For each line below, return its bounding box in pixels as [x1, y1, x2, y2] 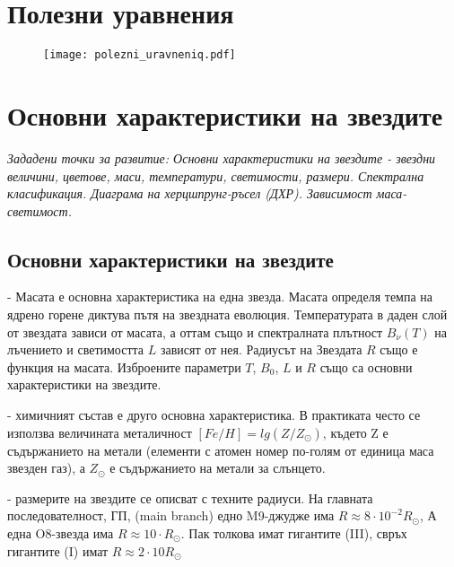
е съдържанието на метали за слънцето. [109, 458, 326, 477]
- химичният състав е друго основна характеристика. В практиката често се [7, 406, 421, 424]
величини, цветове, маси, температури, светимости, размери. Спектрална [7, 166, 424, 185]
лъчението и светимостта [7, 340, 144, 359]
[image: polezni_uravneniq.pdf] [43, 48, 236, 62]
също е [380, 340, 418, 359]
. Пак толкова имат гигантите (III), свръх [180, 524, 407, 543]
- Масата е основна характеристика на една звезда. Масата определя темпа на [7, 287, 433, 306]
